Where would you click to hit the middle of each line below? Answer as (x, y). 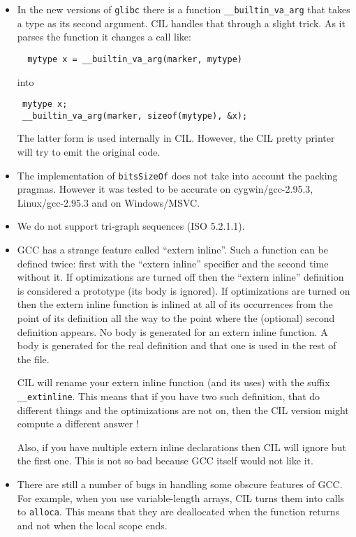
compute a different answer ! (78, 424)
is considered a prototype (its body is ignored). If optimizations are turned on (184, 290)
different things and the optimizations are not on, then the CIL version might (183, 410)
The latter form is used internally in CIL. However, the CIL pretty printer (176, 138)
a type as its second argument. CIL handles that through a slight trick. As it (181, 23)
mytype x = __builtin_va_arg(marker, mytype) (135, 59)
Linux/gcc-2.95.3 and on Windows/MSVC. (109, 202)
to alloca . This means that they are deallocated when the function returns (178, 512)
